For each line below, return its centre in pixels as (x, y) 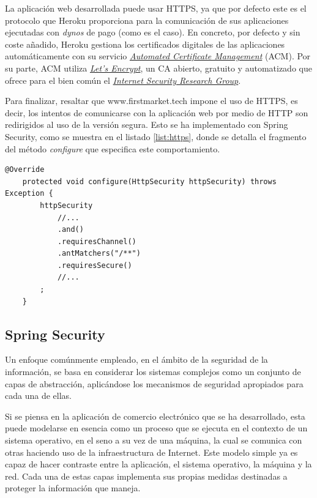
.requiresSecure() (95, 265)
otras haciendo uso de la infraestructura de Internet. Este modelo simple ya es (151, 452)
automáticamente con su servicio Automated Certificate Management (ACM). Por (158, 56)
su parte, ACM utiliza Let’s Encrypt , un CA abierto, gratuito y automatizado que (158, 68)
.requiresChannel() (97, 241)
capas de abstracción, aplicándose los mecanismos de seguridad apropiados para (154, 383)
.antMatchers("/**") (99, 254)
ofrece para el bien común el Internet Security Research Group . (123, 80)
